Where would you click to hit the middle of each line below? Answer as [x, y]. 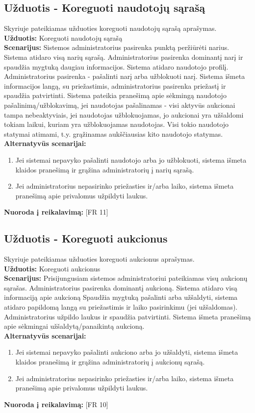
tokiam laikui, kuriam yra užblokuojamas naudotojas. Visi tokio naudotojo [116, 124]
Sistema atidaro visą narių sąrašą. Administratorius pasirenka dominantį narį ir [124, 57]
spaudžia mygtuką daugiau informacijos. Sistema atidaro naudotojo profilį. [116, 66]
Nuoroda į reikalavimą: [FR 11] [56, 212]
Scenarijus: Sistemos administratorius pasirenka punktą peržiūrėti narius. [117, 47]
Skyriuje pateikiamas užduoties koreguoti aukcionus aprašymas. [99, 259]
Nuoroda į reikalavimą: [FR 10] [56, 404]
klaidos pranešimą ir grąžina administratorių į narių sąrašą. [105, 169]
